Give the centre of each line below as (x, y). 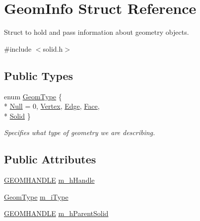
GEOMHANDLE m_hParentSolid (56, 213)
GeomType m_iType (36, 196)
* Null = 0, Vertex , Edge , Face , (52, 106)
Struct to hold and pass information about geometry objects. (97, 32)
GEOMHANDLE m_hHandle (49, 180)
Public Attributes (50, 159)
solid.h (53, 48)
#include (18, 48)
